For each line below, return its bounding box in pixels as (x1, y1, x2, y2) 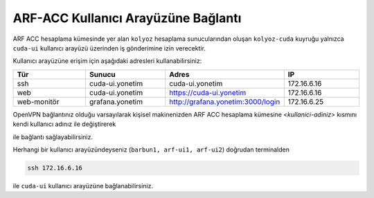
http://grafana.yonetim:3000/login (169, 97, 280, 107)
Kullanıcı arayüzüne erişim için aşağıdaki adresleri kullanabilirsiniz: (12, 57, 202, 65)
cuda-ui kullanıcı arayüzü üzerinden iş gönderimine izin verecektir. (12, 44, 206, 52)
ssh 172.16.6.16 (27, 163, 83, 172)
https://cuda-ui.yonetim (169, 87, 247, 97)
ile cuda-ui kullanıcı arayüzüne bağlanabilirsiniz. (12, 181, 154, 190)
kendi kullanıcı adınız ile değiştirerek (12, 120, 116, 128)
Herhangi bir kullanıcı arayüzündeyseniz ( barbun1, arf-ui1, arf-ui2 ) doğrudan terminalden (12, 145, 290, 154)
